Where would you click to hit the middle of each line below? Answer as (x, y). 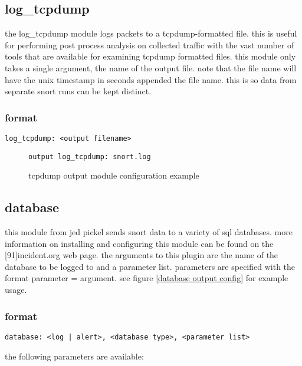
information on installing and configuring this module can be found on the (139, 243)
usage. (16, 290)
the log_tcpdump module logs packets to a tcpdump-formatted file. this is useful (151, 33)
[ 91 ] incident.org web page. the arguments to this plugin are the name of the (142, 255)
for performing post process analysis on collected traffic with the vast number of (150, 44)
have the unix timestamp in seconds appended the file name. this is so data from (151, 79)
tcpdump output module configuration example (114, 175)
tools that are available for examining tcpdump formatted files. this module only (150, 56)
